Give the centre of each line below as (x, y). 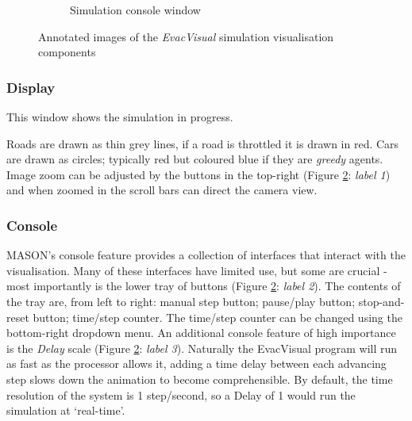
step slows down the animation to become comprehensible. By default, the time (200, 379)
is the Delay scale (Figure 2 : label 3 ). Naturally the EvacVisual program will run (202, 348)
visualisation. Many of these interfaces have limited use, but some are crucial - (197, 270)
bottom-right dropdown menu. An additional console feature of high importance (201, 333)
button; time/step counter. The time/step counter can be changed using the (218, 317)
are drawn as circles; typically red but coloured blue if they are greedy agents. (195, 159)
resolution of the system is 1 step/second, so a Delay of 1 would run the (181, 394)
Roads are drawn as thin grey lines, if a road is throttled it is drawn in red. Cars (203, 143)
